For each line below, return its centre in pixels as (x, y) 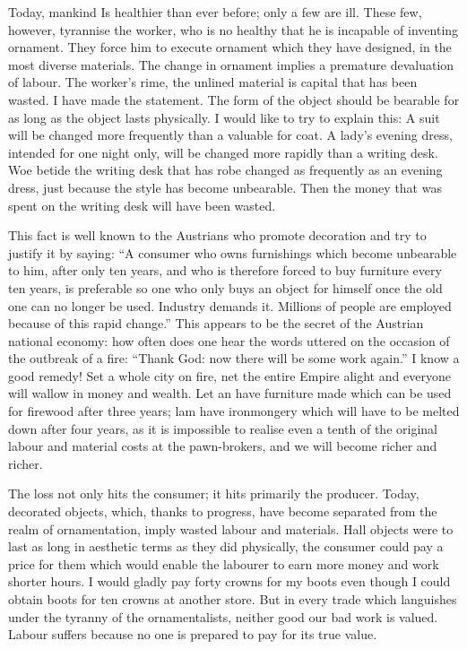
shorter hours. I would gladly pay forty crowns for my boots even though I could (229, 581)
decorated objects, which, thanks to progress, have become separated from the (223, 511)
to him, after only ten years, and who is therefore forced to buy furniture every (225, 270)
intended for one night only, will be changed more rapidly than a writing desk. (223, 152)
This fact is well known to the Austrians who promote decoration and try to (217, 235)
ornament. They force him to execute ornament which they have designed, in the (230, 47)
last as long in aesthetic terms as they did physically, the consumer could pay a (226, 546)
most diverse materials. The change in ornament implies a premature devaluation (231, 64)
